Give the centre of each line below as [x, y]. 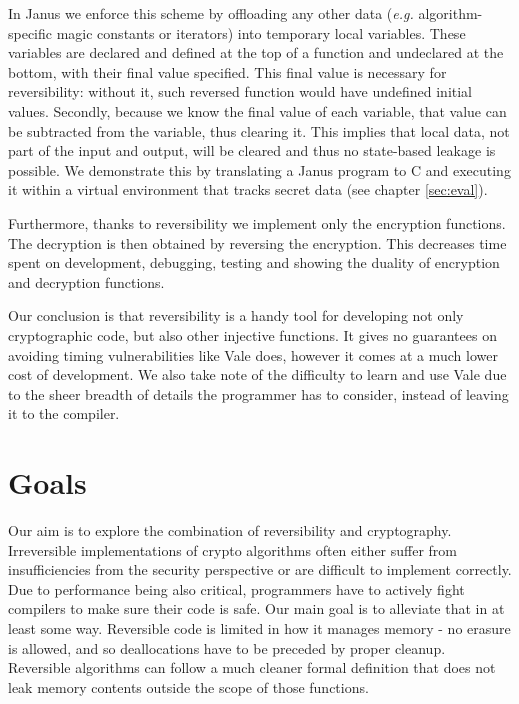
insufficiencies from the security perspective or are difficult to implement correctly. [260, 569]
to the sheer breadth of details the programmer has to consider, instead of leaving [258, 393]
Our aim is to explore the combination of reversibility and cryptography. [230, 530]
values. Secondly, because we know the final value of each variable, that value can [257, 110]
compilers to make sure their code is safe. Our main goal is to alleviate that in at [256, 608]
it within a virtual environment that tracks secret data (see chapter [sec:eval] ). [248, 189]
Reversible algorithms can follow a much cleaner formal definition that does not [252, 667]
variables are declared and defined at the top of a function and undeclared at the [256, 52]
